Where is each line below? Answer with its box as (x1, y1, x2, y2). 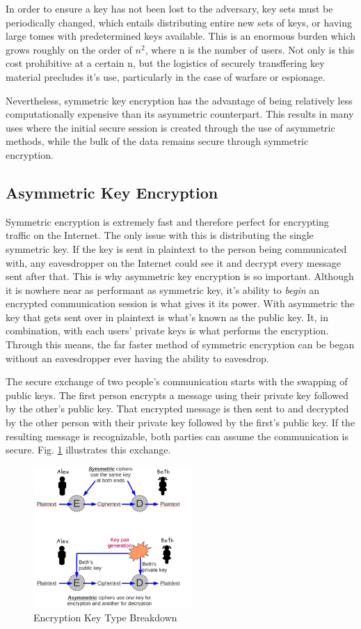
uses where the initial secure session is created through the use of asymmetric (6, 120, 335, 134)
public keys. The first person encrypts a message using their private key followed (6, 387, 349, 402)
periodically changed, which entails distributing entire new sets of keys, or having (6, 15, 352, 29)
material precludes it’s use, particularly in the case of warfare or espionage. (6, 69, 326, 84)
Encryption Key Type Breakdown (33, 610, 177, 625)
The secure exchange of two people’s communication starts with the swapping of (6, 374, 348, 389)
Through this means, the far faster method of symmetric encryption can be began (6, 337, 355, 352)
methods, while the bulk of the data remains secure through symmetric (6, 134, 309, 148)
